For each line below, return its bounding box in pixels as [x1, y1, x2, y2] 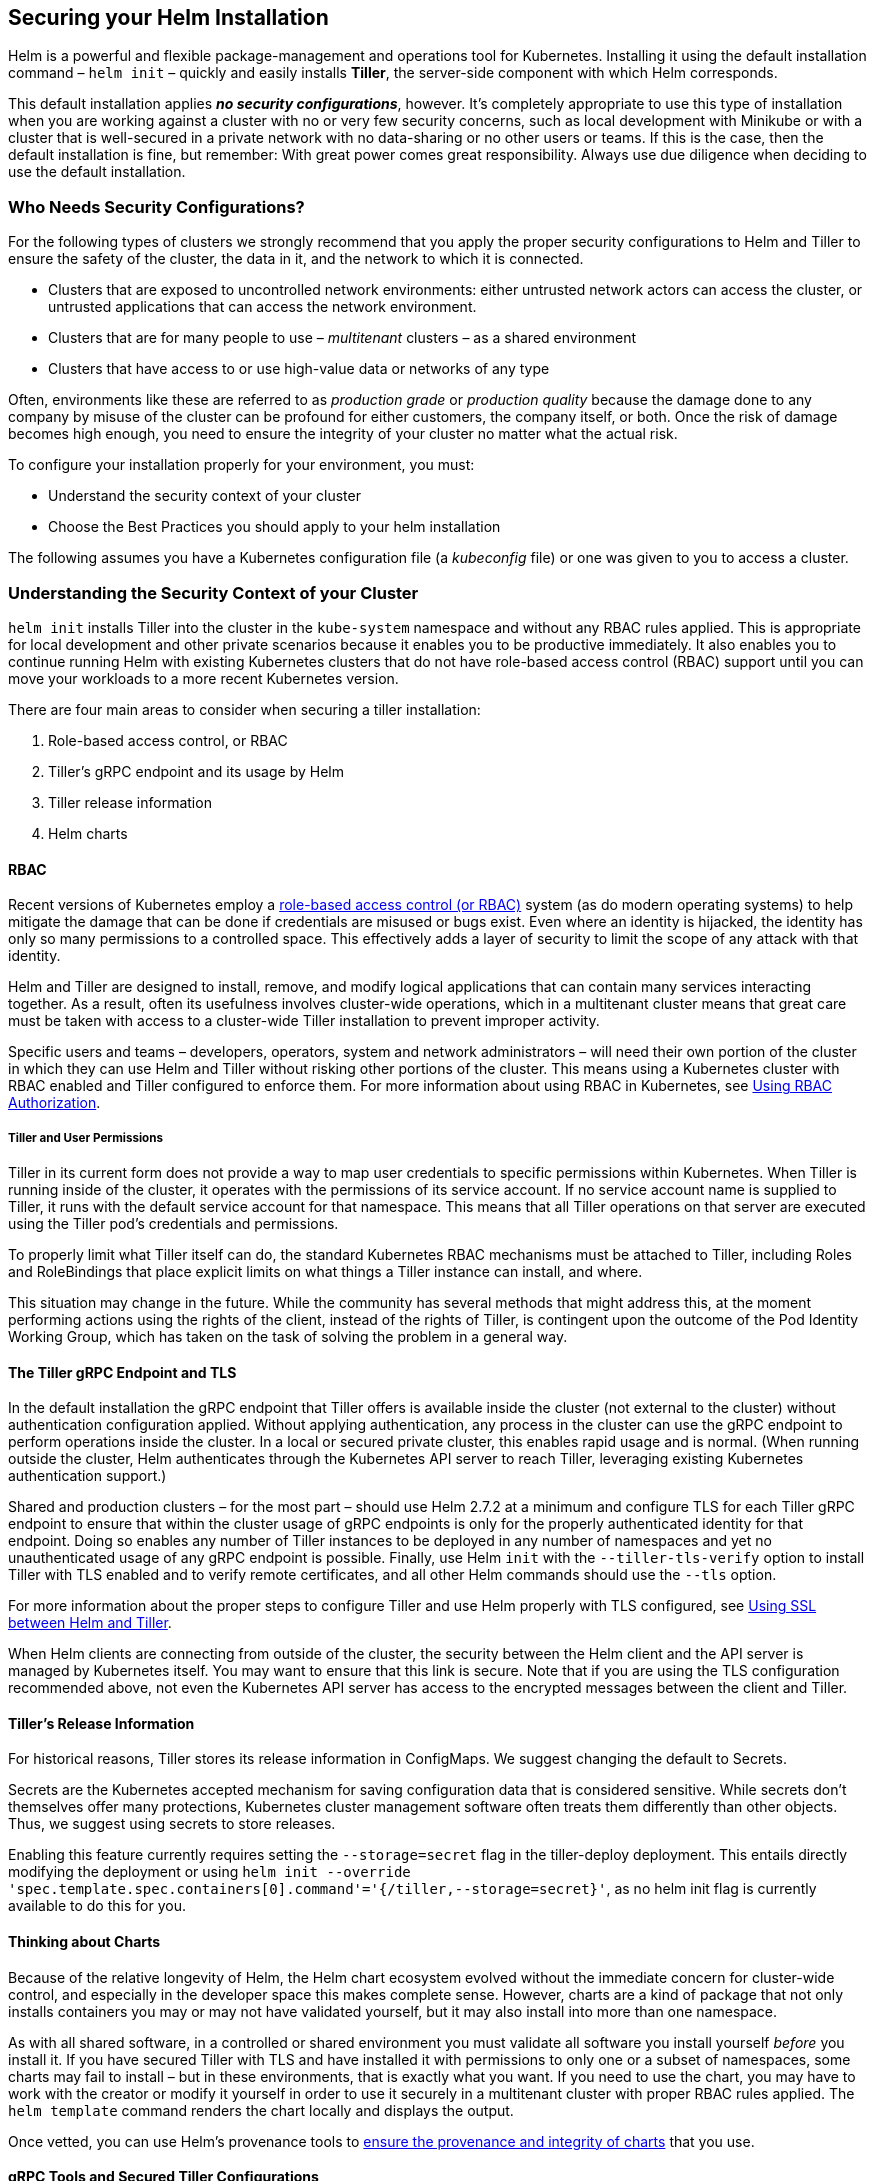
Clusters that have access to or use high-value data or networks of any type [48, 360, 550, 378]
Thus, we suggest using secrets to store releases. [8, 1815, 336, 1833]
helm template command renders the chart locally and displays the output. [8, 2101, 514, 2119]
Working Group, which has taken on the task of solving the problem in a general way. [8, 1327, 568, 1345]
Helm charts [48, 824, 128, 842]
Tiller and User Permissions [8, 1130, 163, 1145]
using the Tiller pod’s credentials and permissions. [8, 1214, 339, 1232]
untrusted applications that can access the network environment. [48, 298, 477, 316]
